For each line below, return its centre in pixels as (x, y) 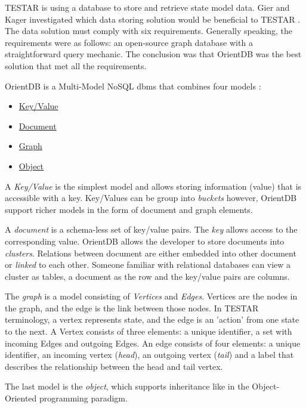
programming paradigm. (83, 398)
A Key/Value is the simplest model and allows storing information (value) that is (153, 186)
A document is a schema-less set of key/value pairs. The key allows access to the (151, 229)
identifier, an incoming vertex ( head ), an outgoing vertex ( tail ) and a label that (149, 355)
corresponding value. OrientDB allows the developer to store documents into (145, 241)
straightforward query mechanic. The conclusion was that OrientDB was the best (153, 54)
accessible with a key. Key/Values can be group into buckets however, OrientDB (151, 198)
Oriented (21, 398)
